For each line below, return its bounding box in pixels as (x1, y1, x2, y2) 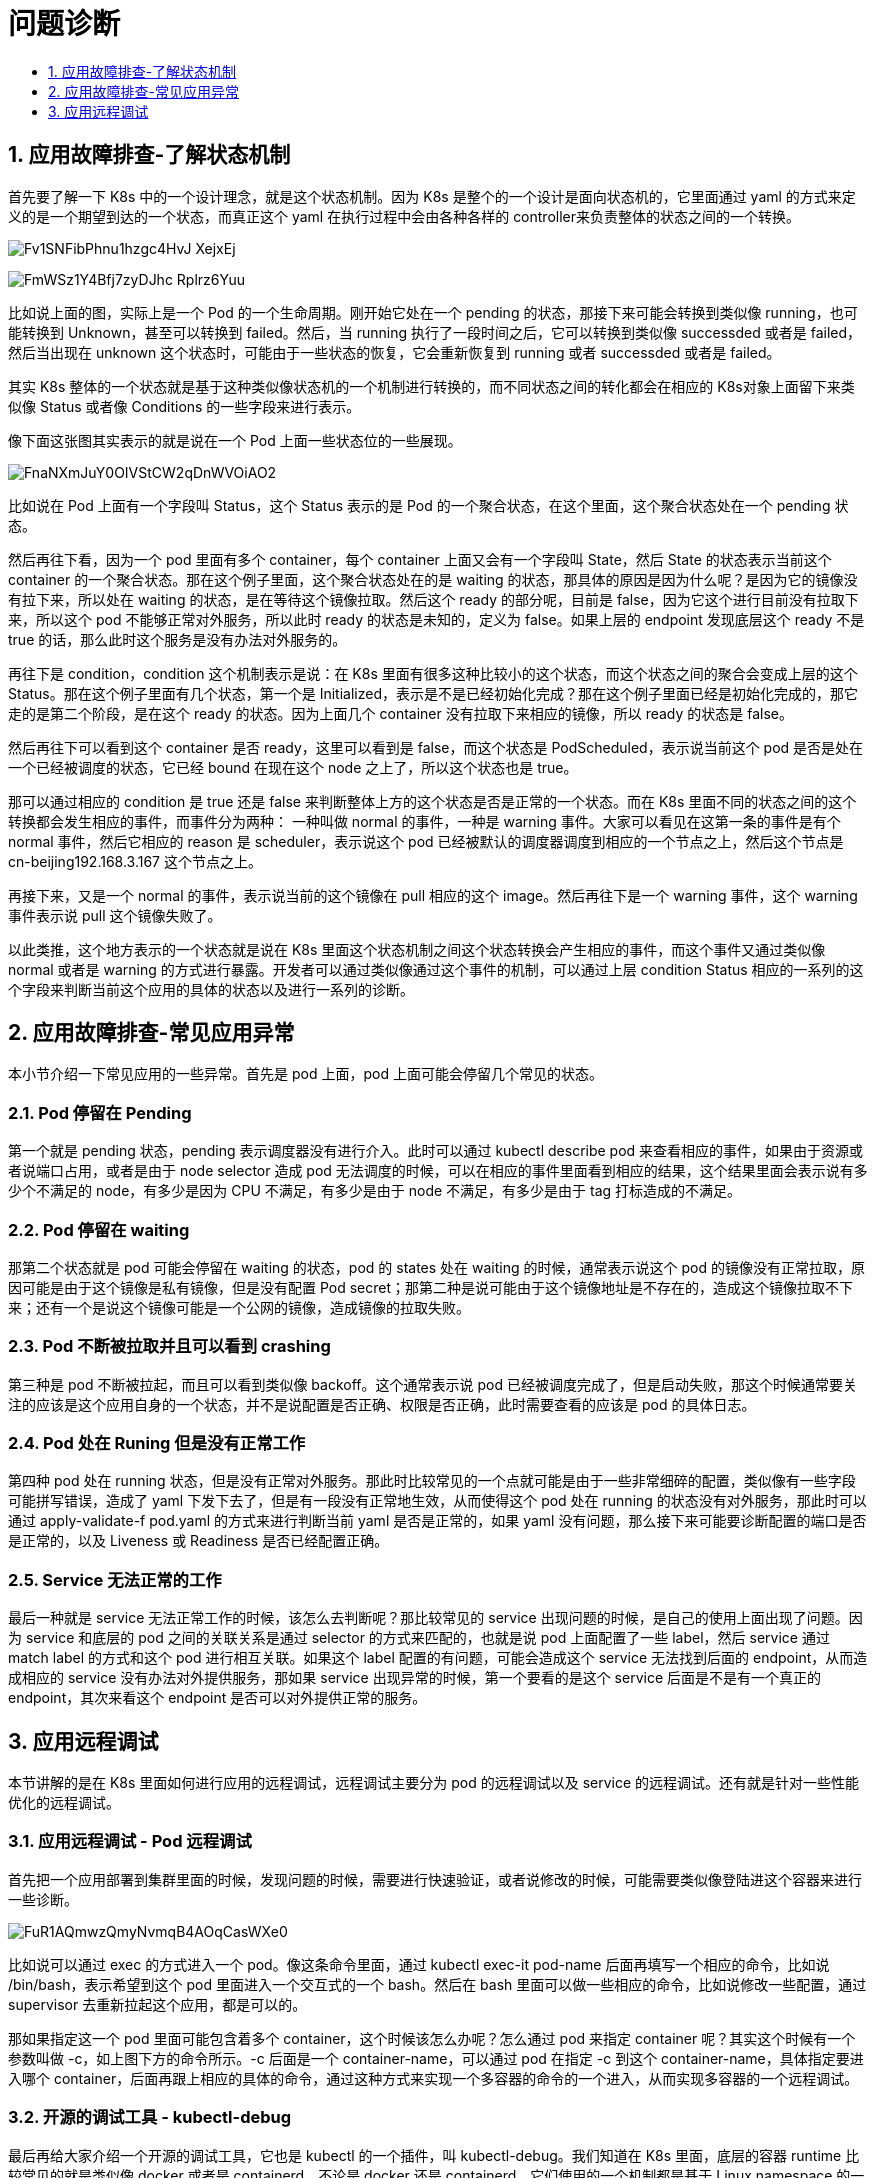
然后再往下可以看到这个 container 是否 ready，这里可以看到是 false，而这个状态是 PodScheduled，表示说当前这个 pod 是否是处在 (8, 738, 864, 756)
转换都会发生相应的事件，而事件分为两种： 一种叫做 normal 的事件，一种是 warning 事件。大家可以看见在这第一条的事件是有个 (8, 812, 841, 830)
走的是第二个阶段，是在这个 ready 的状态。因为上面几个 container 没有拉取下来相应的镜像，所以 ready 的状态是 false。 (8, 704, 794, 722)
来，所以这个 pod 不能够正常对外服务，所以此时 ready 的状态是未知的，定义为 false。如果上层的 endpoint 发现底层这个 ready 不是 (8, 610, 865, 628)
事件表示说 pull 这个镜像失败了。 (8, 906, 222, 924)
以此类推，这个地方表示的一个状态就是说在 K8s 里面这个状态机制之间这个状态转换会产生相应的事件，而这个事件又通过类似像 (8, 940, 826, 958)
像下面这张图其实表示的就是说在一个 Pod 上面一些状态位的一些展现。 (8, 431, 462, 449)
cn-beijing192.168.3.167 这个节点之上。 (8, 852, 262, 870)
